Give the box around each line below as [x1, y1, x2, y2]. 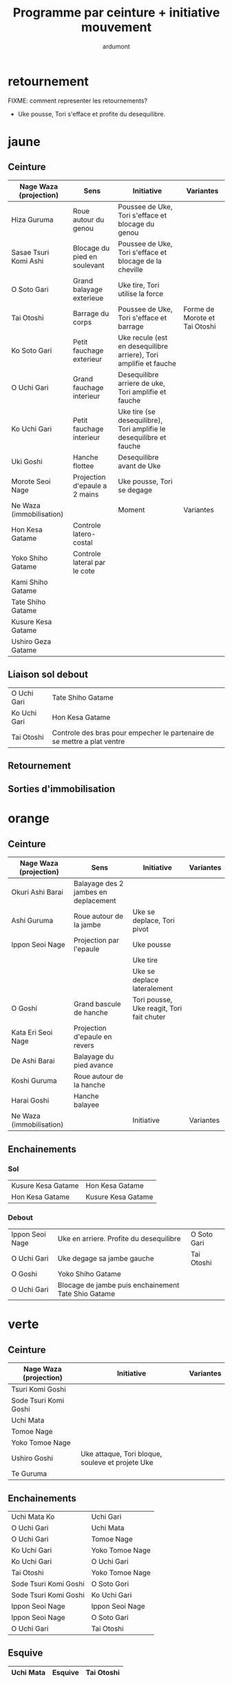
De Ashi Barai [11, 1056, 55, 1066]
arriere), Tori [118, 350, 159, 360]
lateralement [132, 984, 173, 993]
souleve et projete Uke [81, 1458, 154, 1468]
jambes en [74, 887, 107, 897]
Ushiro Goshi [11, 1453, 54, 1463]
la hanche [74, 1080, 105, 1090]
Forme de [183, 304, 215, 314]
